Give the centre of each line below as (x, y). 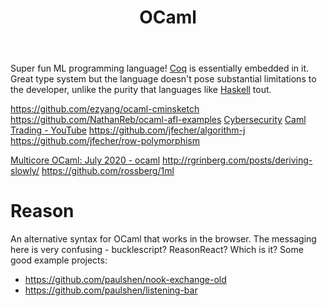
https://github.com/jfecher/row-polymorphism (105, 141)
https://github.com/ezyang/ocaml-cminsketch (105, 109)
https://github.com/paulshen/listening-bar (111, 290)
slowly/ (25, 171)
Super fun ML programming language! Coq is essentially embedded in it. (160, 68)
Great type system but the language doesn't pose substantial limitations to (163, 79)
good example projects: (59, 260)
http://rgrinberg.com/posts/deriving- (237, 160)
